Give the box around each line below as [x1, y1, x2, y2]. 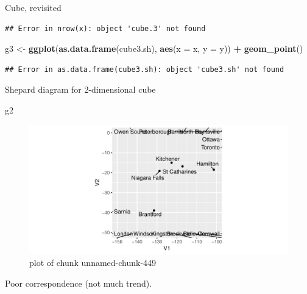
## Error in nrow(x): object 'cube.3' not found [5, 24, 206, 33]
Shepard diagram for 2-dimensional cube [5, 83, 156, 96]
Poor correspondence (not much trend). [5, 276, 152, 289]
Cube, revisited [5, 1, 62, 13]
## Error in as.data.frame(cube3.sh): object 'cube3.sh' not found [5, 65, 284, 74]
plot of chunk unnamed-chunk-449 [29, 256, 157, 269]
